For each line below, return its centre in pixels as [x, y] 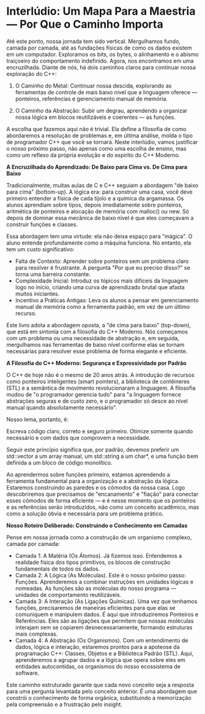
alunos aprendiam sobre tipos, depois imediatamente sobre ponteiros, [95, 205]
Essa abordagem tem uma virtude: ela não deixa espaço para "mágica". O [99, 236]
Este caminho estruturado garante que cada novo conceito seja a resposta [100, 685]
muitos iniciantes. [37, 294]
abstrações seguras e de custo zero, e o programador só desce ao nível [97, 401]
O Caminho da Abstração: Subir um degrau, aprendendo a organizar [101, 110]
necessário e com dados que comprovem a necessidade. [79, 438]
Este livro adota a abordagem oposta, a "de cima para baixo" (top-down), [99, 325]
